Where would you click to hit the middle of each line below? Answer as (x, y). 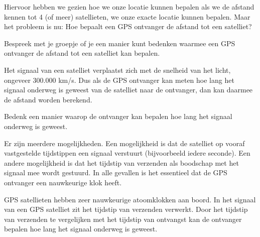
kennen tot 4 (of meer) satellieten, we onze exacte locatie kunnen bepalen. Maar (127, 16)
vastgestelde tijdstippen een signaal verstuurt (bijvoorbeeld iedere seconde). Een (127, 153)
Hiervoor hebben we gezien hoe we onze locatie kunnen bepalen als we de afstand (129, 7)
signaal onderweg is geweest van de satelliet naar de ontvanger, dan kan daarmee (128, 90)
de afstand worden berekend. (48, 99)
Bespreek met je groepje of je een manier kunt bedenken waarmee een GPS (120, 43)
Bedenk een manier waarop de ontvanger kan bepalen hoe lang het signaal (118, 116)
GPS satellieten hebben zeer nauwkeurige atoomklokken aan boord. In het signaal (130, 199)
